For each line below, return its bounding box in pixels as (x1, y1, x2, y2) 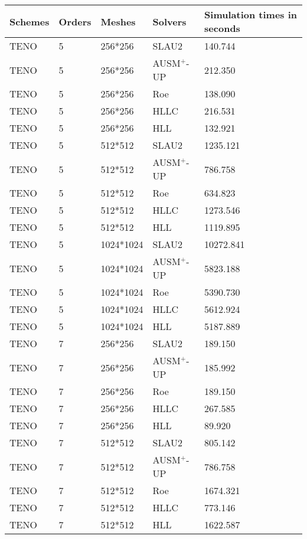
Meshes (100, 14, 136, 28)
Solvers (152, 14, 187, 28)
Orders (58, 14, 92, 28)
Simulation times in (204, 8, 298, 21)
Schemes (9, 14, 50, 28)
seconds (204, 21, 240, 35)
